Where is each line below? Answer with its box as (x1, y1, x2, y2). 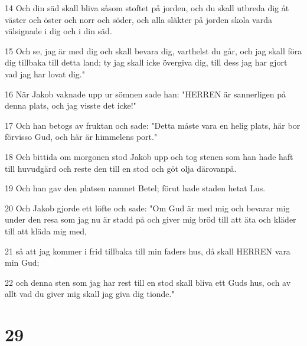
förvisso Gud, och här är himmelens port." (5, 130, 158, 143)
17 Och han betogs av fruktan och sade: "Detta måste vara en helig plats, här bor (5, 119, 301, 131)
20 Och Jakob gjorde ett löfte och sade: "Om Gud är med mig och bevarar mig (5, 201, 290, 214)
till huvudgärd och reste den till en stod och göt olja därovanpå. (5, 162, 237, 174)
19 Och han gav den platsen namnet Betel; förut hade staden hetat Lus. (5, 182, 266, 194)
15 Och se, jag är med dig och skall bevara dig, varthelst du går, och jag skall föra (5, 44, 302, 57)
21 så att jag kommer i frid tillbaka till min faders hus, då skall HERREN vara (5, 244, 290, 257)
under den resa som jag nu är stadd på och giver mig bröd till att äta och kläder (5, 213, 296, 226)
